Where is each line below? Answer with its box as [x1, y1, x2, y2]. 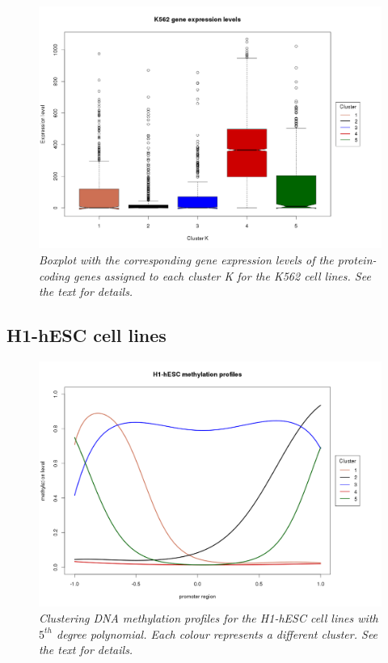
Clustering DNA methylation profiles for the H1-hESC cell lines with [39, 610, 378, 627]
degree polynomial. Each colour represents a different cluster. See [56, 625, 378, 642]
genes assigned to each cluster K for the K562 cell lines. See [73, 267, 371, 284]
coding [39, 267, 70, 284]
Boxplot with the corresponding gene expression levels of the [39, 251, 334, 268]
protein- [337, 251, 377, 268]
